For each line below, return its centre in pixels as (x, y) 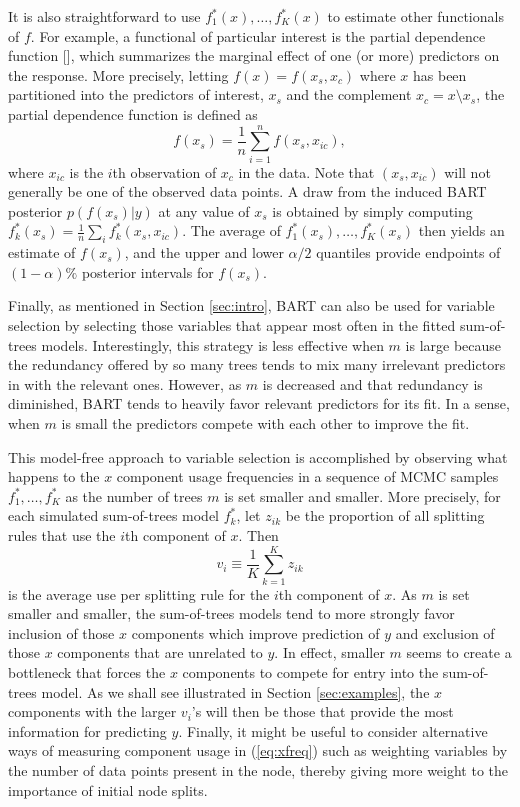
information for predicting (87, 730)
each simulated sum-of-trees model (114, 515)
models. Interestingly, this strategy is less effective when (212, 344)
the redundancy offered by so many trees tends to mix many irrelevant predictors (257, 364)
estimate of (42, 252)
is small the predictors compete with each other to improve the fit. (265, 423)
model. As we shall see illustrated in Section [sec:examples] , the (235, 691)
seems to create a (459, 652)
